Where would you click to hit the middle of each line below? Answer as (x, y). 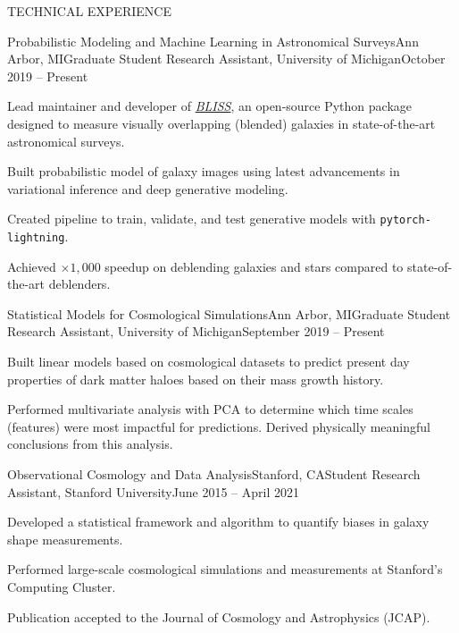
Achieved (32, 266)
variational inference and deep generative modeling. (148, 188)
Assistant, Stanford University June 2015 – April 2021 (153, 491)
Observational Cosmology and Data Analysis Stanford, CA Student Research (214, 474)
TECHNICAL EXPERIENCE (89, 11)
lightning (36, 238)
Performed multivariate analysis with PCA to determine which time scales (210, 409)
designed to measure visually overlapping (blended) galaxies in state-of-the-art (221, 123)
